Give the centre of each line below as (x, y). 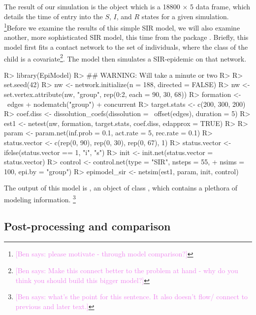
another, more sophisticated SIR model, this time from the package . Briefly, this (126, 37)
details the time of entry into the (53, 16)
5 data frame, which (220, 6)
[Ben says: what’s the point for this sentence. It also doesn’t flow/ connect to (132, 297)
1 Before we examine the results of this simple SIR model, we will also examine (122, 27)
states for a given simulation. (185, 16)
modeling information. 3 (40, 199)
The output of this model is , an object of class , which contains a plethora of (121, 188)
